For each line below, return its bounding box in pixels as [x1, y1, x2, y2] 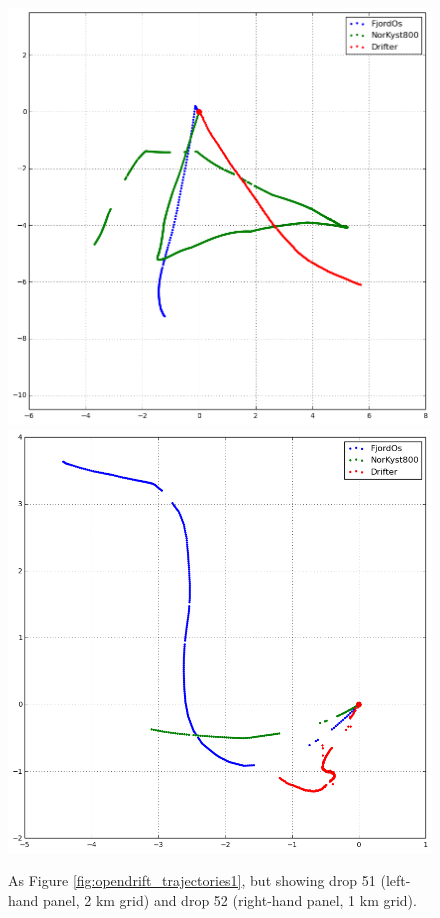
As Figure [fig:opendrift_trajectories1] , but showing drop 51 [8, 870, 376, 891]
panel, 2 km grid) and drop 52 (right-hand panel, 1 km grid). [43, 889, 417, 910]
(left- [380, 870, 411, 891]
